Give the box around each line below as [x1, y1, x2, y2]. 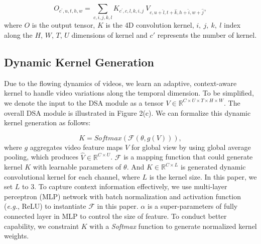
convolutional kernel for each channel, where [4, 171, 140, 182]
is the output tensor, [32, 20, 95, 30]
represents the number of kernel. [157, 29, 257, 40]
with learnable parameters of [33, 161, 121, 172]
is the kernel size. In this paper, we [149, 171, 257, 182]
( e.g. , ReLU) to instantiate [4, 201, 86, 211]
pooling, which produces [4, 151, 78, 162]
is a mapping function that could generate [123, 151, 253, 162]
